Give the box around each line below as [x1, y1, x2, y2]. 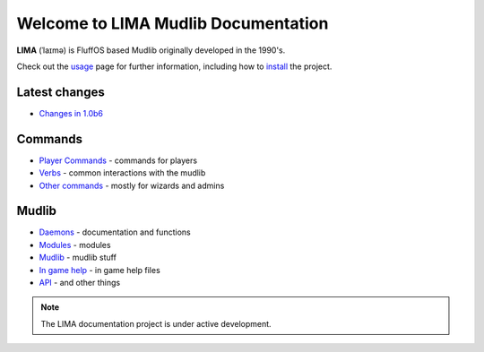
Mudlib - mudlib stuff [39, 252, 117, 263]
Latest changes [16, 84, 105, 99]
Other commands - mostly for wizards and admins [39, 180, 225, 191]
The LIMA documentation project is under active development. [40, 318, 272, 329]
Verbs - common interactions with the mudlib [39, 167, 206, 178]
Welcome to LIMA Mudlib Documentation [16, 13, 329, 33]
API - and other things [39, 278, 121, 288]
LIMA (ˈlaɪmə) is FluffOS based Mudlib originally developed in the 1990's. [16, 45, 286, 56]
